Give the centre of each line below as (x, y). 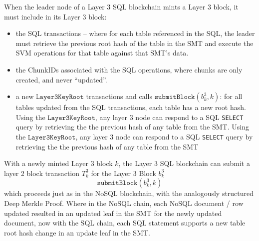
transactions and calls (119, 96)
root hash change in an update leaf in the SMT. (77, 232)
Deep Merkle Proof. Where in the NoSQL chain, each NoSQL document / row (124, 203)
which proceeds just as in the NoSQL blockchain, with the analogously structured (129, 193)
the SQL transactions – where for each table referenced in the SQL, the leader (135, 33)
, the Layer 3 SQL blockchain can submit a (184, 163)
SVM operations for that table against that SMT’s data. (102, 53)
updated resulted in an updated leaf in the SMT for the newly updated (113, 213)
